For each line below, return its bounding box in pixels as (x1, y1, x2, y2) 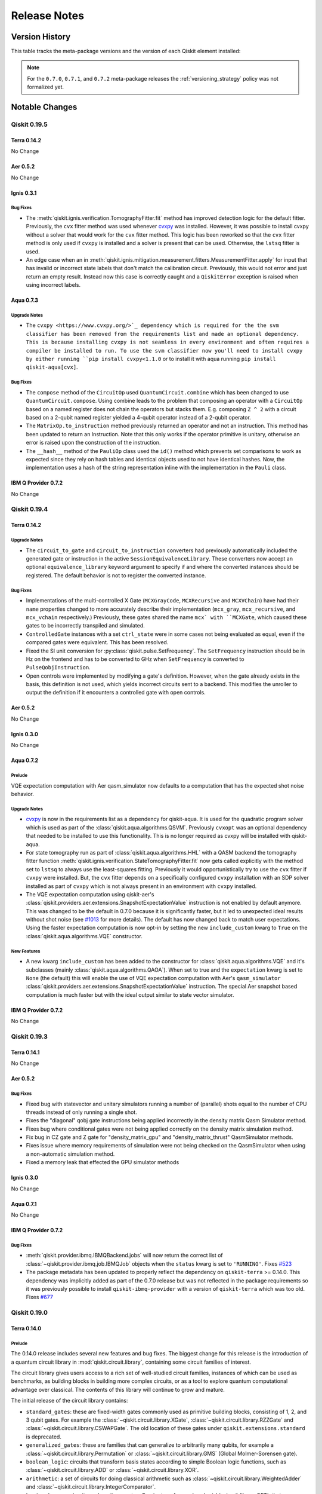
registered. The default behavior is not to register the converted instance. (26, 571, 206, 579)
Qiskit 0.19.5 (11, 120, 48, 128)
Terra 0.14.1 (11, 1049, 40, 1056)
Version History (11, 32, 71, 42)
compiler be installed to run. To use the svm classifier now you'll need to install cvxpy (26, 347, 303, 354)
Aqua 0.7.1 (11, 1200, 37, 1207)
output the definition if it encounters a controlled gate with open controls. (26, 689, 206, 696)
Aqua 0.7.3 (11, 296, 39, 304)
